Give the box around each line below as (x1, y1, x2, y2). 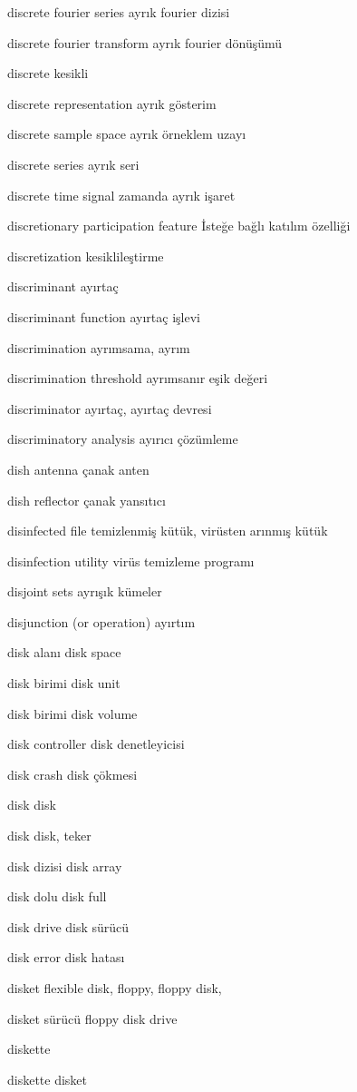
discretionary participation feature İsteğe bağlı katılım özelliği (7, 216, 351, 235)
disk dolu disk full (7, 887, 107, 906)
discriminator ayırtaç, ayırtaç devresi (7, 398, 212, 418)
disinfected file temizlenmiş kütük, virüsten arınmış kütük (7, 521, 328, 540)
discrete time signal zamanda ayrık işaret (7, 185, 236, 204)
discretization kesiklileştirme (7, 246, 164, 265)
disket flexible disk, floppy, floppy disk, (7, 979, 222, 997)
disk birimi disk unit (7, 674, 121, 693)
